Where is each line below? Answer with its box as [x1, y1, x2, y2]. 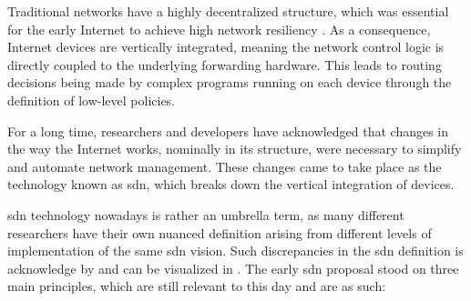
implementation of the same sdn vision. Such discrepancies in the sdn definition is [7, 241, 464, 260]
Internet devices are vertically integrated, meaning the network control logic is [7, 37, 445, 56]
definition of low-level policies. [7, 90, 176, 109]
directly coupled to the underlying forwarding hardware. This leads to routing [7, 55, 442, 74]
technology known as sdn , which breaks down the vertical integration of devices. [7, 175, 455, 194]
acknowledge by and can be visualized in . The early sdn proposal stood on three [7, 258, 459, 277]
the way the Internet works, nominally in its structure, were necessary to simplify [7, 139, 462, 158]
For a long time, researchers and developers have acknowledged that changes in [7, 121, 449, 140]
